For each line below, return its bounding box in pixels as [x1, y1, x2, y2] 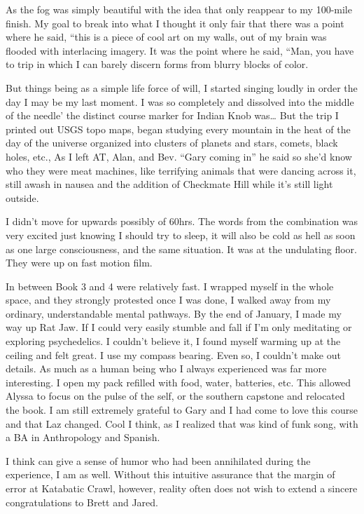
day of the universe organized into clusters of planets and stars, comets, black [6, 135, 338, 150]
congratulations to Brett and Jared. [6, 494, 158, 509]
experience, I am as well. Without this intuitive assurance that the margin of [6, 467, 335, 482]
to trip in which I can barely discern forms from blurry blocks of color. [6, 57, 309, 72]
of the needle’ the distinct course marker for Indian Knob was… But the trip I [6, 108, 339, 123]
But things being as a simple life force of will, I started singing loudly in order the [6, 80, 358, 95]
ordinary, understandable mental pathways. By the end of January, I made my [6, 306, 342, 320]
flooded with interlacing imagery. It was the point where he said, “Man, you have [6, 43, 354, 58]
